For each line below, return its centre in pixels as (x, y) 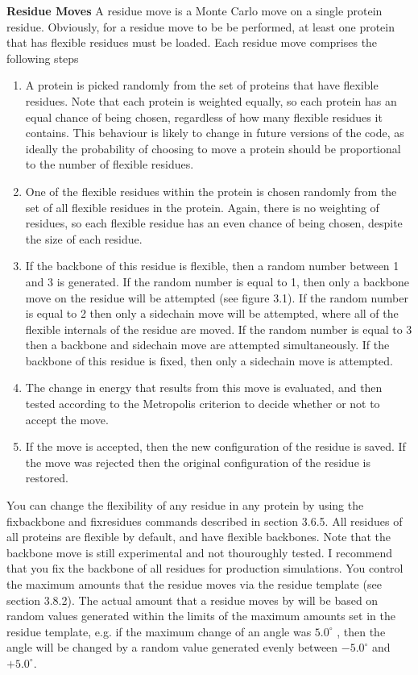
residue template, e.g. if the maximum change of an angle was (159, 631)
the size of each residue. (84, 238)
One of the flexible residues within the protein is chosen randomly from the (211, 191)
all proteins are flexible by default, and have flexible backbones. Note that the (199, 537)
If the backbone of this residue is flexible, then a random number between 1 (212, 266)
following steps (43, 58)
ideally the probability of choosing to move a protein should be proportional (213, 148)
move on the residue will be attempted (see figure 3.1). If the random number (217, 297)
